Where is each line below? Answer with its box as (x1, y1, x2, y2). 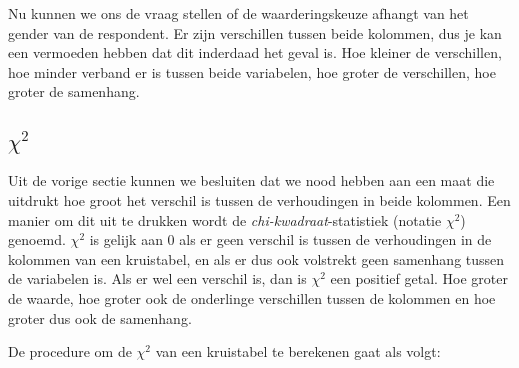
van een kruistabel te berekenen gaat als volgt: (155, 341, 441, 362)
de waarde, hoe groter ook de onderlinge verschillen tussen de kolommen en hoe (8, 287, 496, 308)
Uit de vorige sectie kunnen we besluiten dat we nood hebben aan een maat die (8, 170, 495, 191)
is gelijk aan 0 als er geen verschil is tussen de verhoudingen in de (89, 229, 492, 250)
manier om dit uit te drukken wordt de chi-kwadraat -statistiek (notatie (8, 209, 442, 230)
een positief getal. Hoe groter (330, 268, 508, 289)
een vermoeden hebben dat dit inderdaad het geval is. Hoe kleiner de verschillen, (8, 42, 502, 63)
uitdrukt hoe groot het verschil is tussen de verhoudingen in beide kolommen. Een (8, 189, 511, 210)
